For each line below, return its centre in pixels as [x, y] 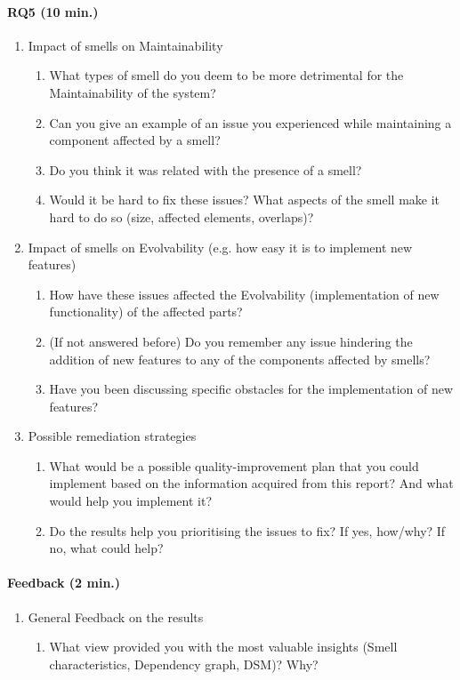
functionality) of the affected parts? [146, 312]
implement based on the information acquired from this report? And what [251, 483]
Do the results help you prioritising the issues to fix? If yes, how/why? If [247, 530]
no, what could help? [106, 548]
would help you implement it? [130, 501]
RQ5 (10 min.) [53, 11]
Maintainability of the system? [133, 92]
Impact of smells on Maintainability [125, 45]
